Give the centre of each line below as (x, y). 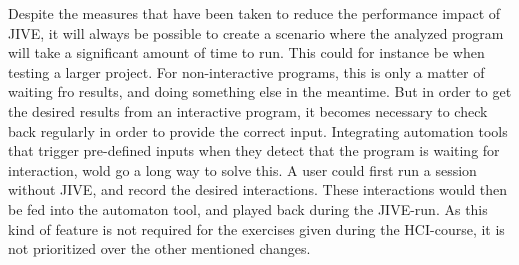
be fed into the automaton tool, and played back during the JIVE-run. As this (248, 208)
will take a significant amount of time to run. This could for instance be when (246, 52)
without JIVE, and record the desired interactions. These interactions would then (258, 189)
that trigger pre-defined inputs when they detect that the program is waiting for (254, 150)
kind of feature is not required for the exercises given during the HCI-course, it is (256, 228)
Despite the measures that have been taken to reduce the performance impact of (254, 13)
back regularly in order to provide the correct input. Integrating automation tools (258, 130)
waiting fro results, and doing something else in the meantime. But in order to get (260, 91)
